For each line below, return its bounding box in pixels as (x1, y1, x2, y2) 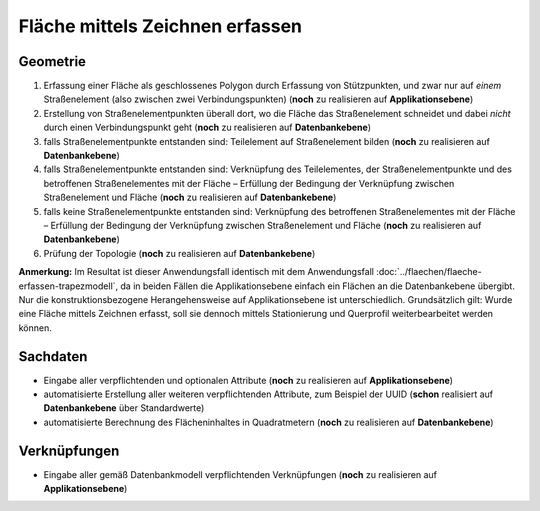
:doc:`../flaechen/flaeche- (376, 266, 482, 278)
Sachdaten (18, 348, 88, 365)
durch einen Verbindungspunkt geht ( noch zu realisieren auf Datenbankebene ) (43, 121, 372, 134)
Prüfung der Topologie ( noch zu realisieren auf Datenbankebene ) (43, 247, 316, 259)
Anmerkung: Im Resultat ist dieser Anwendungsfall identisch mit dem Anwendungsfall (18, 266, 375, 278)
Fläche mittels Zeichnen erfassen (18, 15, 303, 37)
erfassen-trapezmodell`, (18, 280, 119, 292)
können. (18, 321, 52, 334)
